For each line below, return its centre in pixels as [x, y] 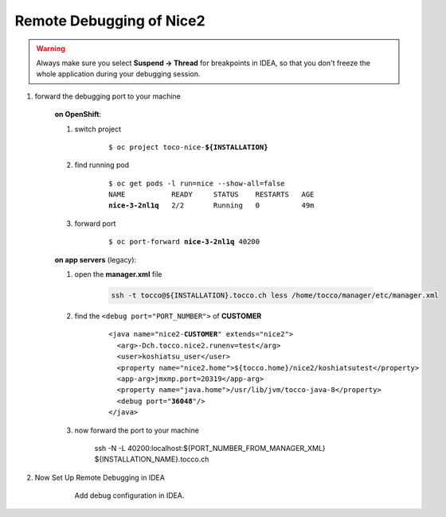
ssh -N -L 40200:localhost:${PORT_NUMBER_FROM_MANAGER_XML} [210, 448]
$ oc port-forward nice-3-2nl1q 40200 [184, 242]
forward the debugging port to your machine [108, 96]
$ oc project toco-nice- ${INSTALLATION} [188, 147]
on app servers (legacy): [96, 259]
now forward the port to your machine [137, 430]
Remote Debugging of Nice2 [110, 21]
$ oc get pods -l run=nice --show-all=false [197, 183]
